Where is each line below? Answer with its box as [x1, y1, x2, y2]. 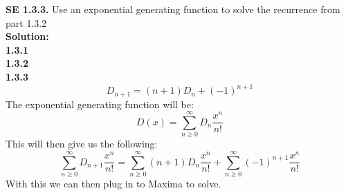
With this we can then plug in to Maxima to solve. [6, 176, 221, 190]
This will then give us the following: [6, 136, 158, 151]
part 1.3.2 [6, 15, 47, 30]
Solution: [6, 29, 49, 43]
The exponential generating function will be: [6, 96, 194, 111]
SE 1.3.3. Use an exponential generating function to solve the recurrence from [6, 2, 340, 16]
